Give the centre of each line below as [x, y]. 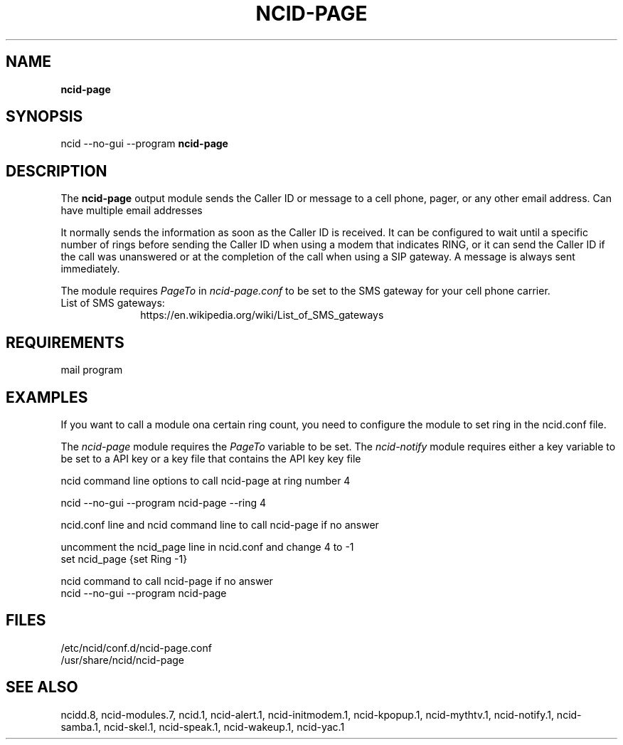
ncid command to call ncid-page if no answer [167, 581]
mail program [92, 370]
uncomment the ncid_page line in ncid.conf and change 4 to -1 [207, 546]
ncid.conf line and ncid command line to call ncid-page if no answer [220, 524]
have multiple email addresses [132, 211]
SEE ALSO [42, 687]
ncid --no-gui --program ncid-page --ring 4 [163, 502]
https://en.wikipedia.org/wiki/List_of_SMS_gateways [262, 315]
